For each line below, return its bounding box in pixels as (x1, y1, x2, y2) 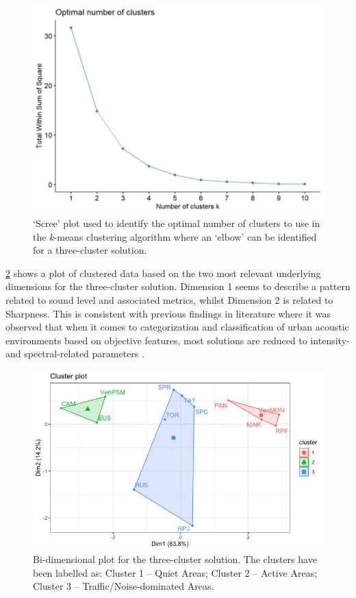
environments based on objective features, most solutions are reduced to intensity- (5, 333, 350, 347)
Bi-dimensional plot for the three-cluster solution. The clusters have (33, 552, 317, 566)
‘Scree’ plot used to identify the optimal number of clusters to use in (33, 215, 320, 230)
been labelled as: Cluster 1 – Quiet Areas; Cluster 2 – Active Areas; (33, 565, 318, 579)
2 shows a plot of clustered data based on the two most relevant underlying (5, 265, 321, 280)
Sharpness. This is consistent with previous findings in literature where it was (5, 306, 331, 320)
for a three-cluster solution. (33, 243, 147, 257)
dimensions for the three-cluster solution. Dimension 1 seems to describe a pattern (5, 279, 351, 294)
